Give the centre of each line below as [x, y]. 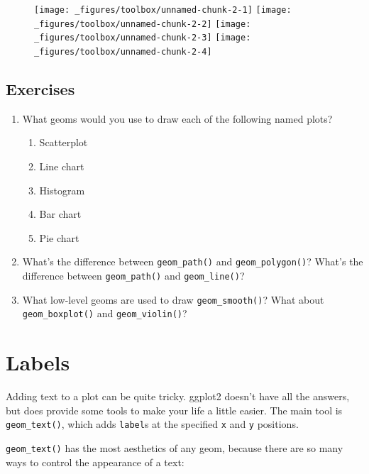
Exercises [40, 89]
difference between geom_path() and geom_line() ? [133, 276]
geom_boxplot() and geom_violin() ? [105, 313]
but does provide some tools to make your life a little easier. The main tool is [174, 410]
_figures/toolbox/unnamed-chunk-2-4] [123, 51]
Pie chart [59, 237]
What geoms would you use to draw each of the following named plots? [177, 118]
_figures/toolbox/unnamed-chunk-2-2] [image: [143, 24]
